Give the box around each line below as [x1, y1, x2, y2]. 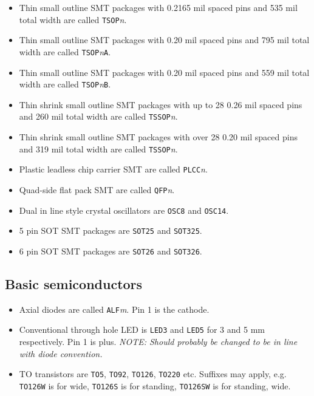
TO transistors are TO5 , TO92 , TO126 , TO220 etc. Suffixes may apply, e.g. [19, 367, 287, 380]
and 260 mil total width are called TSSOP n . [19, 110, 178, 123]
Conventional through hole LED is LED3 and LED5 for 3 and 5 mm [19, 323, 265, 336]
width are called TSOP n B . [19, 78, 111, 90]
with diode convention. [19, 347, 103, 360]
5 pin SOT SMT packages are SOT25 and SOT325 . [19, 224, 202, 237]
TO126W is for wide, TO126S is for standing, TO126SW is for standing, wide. [19, 379, 291, 392]
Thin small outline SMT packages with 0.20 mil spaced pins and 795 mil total [19, 33, 310, 46]
